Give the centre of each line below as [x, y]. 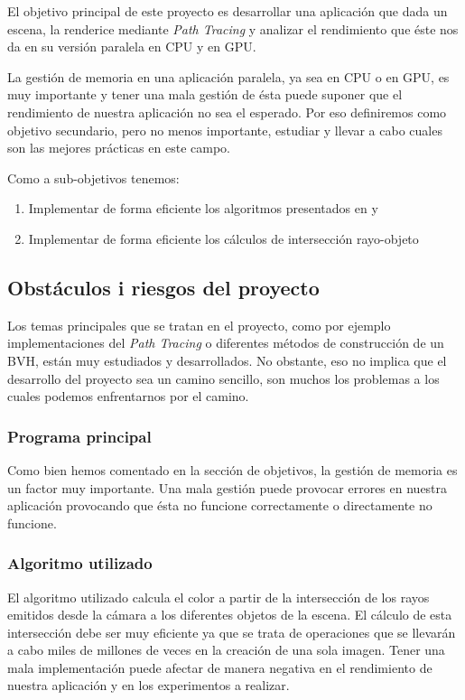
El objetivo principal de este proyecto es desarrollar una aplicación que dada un [228, 11]
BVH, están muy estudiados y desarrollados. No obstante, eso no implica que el [227, 360]
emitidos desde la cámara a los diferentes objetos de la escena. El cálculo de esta [230, 615]
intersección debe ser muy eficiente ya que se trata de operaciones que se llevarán [232, 632]
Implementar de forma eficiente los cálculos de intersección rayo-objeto [223, 238]
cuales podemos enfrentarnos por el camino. [128, 396]
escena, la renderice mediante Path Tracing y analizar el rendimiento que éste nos [233, 28]
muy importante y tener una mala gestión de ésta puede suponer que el [205, 94]
